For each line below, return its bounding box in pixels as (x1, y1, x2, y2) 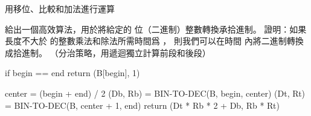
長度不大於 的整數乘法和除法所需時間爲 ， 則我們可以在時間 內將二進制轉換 (5, 34, 304, 47)
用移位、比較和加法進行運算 (5, 2, 115, 14)
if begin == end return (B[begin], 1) (5, 66, 140, 79)
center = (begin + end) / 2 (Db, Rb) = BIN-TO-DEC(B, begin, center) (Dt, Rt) (5, 86, 306, 99)
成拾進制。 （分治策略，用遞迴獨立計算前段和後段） (5, 46, 211, 59)
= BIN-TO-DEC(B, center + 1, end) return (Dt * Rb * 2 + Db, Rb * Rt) (5, 98, 280, 111)
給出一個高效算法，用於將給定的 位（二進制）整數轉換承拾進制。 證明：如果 (5, 22, 307, 35)
